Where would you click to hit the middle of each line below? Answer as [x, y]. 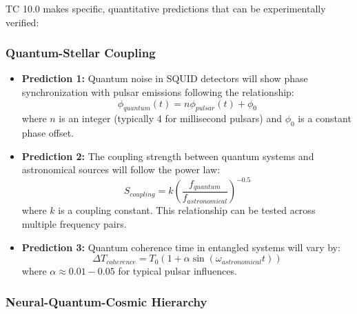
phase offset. [48, 133]
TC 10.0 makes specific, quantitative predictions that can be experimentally [166, 8]
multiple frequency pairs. [74, 224]
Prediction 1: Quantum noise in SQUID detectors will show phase [165, 78]
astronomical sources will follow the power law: [121, 169]
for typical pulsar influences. [177, 271]
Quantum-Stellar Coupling [81, 53]
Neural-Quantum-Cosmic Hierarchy [106, 301]
